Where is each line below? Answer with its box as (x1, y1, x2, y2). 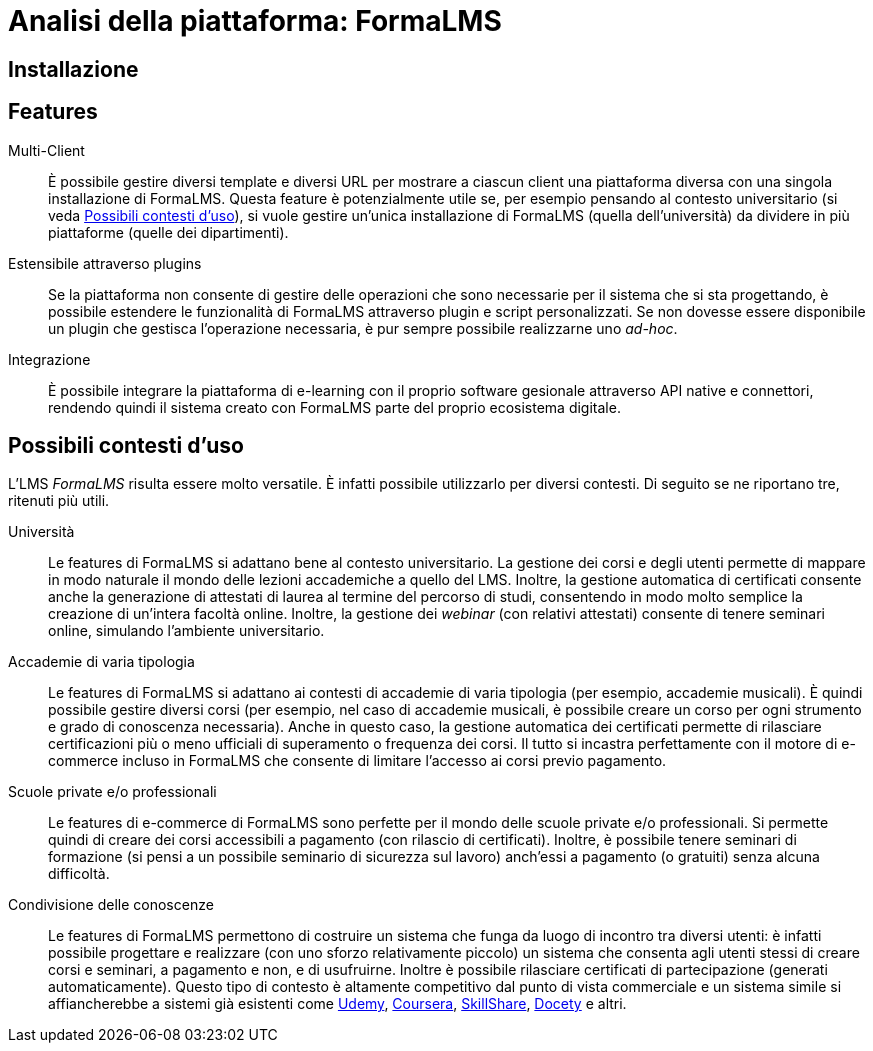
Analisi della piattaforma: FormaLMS (8, 4, 502, 38)
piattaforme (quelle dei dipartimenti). (48, 223, 289, 241)
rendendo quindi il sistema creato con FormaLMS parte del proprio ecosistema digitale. (48, 398, 621, 416)
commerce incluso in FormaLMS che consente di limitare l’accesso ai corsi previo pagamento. (48, 752, 667, 770)
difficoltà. (48, 865, 110, 883)
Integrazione (8, 350, 91, 368)
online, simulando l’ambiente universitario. (48, 622, 325, 640)
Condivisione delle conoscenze (8, 896, 214, 914)
